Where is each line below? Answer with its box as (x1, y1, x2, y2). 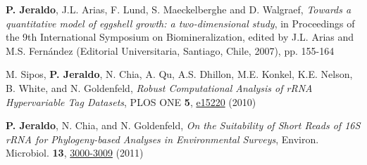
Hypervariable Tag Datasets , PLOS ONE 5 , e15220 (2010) (6, 94, 256, 109)
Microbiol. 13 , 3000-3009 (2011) (6, 145, 144, 160)
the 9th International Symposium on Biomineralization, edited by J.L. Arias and (6, 29, 354, 44)
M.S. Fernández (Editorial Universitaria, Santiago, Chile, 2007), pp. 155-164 (6, 43, 335, 58)
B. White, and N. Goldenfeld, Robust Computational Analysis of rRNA (6, 80, 313, 95)
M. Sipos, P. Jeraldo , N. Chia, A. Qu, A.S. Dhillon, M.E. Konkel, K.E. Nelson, (6, 67, 353, 81)
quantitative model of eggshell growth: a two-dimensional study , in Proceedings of (6, 15, 355, 30)
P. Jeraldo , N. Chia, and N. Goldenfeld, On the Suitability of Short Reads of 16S (6, 118, 361, 133)
